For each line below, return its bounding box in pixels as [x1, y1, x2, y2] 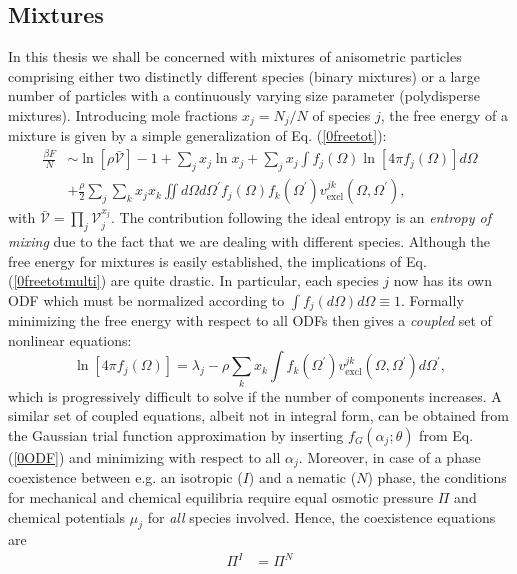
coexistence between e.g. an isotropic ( [8, 467, 243, 488]
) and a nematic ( [248, 467, 357, 488]
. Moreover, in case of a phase [298, 446, 481, 467]
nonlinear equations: [8, 329, 132, 350]
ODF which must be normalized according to [8, 289, 285, 310]
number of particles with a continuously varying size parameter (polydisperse [8, 85, 480, 106]
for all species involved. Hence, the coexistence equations [147, 506, 496, 527]
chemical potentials [8, 506, 126, 527]
